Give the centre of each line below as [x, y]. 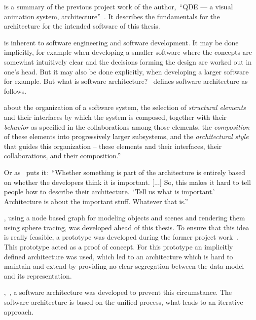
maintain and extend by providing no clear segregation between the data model [124, 266]
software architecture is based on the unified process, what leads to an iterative [124, 302]
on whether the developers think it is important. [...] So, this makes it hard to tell [128, 182]
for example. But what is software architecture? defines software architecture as [126, 81]
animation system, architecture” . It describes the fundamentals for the [112, 16]
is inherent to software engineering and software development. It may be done [121, 42]
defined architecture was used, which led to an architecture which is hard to [119, 256]
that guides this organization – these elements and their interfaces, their [113, 146]
